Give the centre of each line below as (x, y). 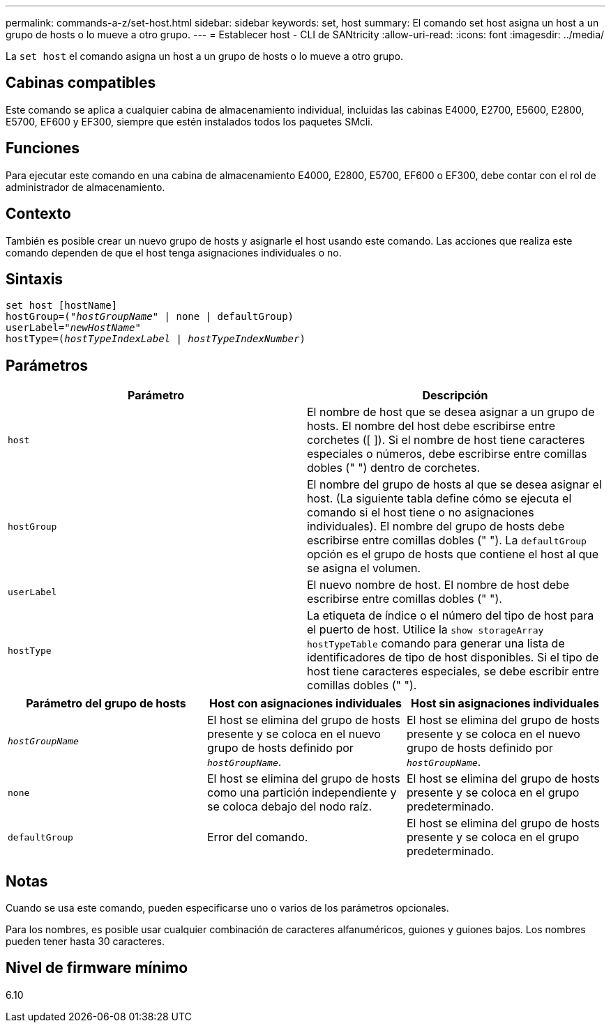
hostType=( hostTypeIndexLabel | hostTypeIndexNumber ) (156, 339)
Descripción (455, 396)
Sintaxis (35, 279)
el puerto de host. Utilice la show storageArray (425, 630)
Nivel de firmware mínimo (97, 968)
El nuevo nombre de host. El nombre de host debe (438, 585)
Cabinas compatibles (81, 83)
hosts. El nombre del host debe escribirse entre (431, 426)
